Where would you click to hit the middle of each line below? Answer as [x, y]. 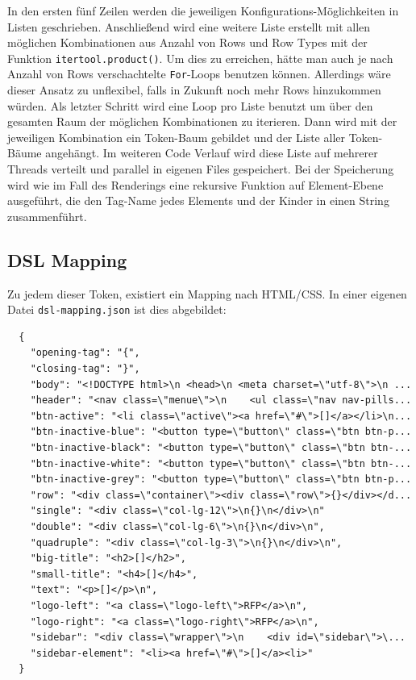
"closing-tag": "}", [85, 369]
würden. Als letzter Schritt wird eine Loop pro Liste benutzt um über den [190, 105]
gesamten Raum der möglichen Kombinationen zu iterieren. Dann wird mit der [202, 121]
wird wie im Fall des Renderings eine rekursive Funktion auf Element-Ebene [196, 184]
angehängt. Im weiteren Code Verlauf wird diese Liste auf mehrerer [212, 153]
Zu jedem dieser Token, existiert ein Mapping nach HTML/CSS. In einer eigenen [207, 293]
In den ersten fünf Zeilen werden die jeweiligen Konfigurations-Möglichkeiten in [203, 10]
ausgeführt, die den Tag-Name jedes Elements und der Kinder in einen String [198, 200]
